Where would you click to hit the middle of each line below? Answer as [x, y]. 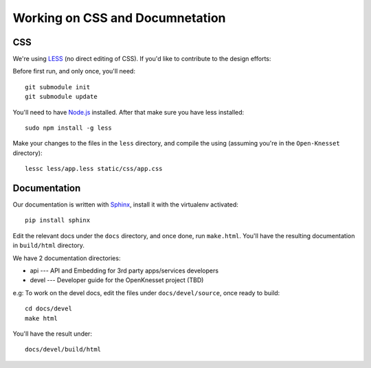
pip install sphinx [58, 220]
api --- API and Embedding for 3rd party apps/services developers [124, 271]
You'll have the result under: [53, 334]
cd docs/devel [48, 309]
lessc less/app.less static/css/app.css [94, 169]
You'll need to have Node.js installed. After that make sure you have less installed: [128, 112]
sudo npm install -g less [69, 128]
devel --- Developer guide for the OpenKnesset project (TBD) [117, 280]
